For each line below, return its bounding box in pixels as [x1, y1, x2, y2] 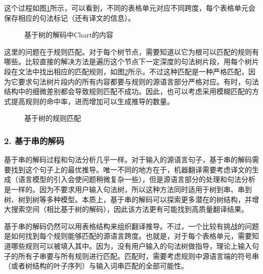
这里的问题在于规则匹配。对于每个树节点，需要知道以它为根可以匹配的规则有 [4, 46, 259, 57]
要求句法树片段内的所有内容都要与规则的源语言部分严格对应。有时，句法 [18, 76, 259, 86]
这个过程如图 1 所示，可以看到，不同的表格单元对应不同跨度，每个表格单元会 [4, 3, 255, 13]
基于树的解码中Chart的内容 [24, 29, 113, 40]
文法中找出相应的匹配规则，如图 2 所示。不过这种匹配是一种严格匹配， [18, 66, 248, 76]
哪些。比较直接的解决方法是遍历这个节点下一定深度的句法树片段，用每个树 [4, 56, 252, 67]
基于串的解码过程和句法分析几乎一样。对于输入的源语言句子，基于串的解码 [4, 154, 252, 165]
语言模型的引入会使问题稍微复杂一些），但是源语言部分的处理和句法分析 [18, 174, 255, 185]
